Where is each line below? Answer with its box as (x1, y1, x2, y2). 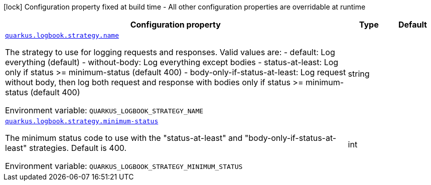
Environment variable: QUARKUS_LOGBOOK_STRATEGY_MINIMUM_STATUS (5, 161, 243, 171)
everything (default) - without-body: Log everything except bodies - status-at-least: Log (5, 57, 339, 67)
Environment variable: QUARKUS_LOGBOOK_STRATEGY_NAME (5, 105, 204, 115)
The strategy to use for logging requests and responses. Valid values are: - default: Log (5, 47, 335, 57)
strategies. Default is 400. (29, 143, 127, 153)
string (348, 68, 370, 79)
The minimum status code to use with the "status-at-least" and (5, 133, 243, 143)
